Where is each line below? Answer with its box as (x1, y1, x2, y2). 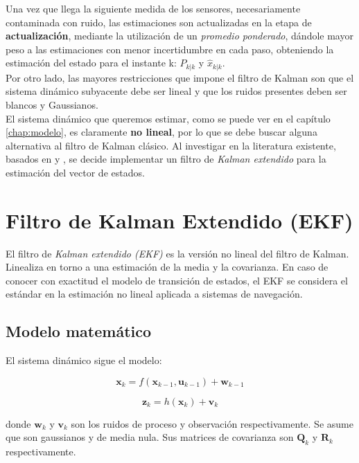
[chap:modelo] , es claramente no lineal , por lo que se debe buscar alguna (6, 125, 317, 139)
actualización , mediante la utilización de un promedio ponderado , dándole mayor (6, 28, 353, 43)
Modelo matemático (6, 320, 152, 342)
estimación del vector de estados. (6, 165, 145, 179)
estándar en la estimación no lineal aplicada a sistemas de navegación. (6, 287, 303, 301)
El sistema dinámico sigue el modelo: (6, 353, 162, 367)
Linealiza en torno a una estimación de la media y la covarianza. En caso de (6, 260, 329, 274)
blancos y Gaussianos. (6, 98, 98, 112)
